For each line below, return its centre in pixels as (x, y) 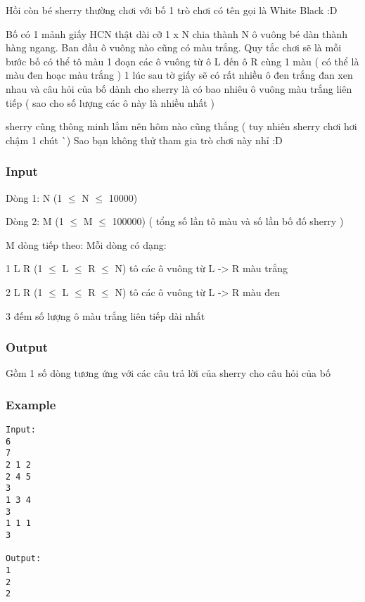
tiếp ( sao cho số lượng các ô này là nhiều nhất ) (110, 102)
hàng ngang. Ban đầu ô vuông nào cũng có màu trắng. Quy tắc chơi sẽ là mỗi (174, 47)
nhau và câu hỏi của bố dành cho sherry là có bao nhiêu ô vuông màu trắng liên (179, 88)
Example (31, 404)
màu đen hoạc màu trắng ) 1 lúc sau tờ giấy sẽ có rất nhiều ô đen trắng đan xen (179, 75)
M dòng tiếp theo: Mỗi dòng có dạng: (86, 244)
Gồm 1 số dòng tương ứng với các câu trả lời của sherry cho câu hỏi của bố (168, 373)
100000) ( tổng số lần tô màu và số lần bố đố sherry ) (228, 221)
